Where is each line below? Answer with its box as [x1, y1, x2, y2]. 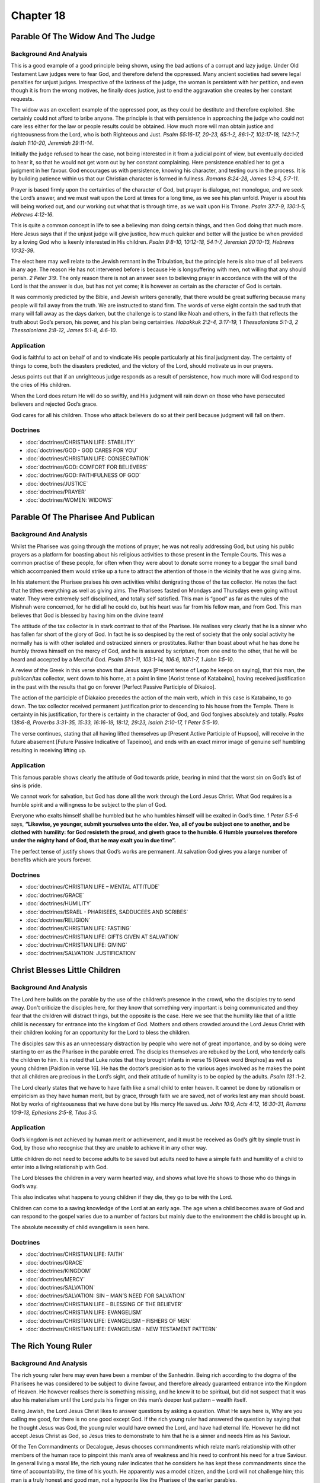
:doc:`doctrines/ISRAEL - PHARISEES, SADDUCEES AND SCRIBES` [25, 908, 188, 915]
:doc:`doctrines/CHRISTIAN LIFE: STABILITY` [25, 438, 136, 445]
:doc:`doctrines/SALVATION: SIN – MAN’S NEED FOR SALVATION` [25, 1292, 186, 1299]
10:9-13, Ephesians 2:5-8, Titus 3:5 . [11, 1109, 98, 1116]
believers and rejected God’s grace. [11, 400, 98, 408]
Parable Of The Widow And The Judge [11, 31, 155, 42]
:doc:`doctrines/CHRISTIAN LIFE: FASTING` [25, 925, 132, 932]
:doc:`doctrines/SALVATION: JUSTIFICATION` [25, 950, 137, 957]
